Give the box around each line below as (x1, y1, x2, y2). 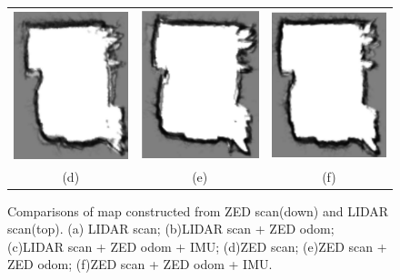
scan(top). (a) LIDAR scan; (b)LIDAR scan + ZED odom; (7, 219, 335, 238)
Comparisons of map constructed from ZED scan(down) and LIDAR (7, 201, 389, 220)
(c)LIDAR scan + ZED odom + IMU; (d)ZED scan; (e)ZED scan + (7, 236, 387, 255)
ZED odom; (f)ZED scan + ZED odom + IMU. (7, 255, 273, 274)
